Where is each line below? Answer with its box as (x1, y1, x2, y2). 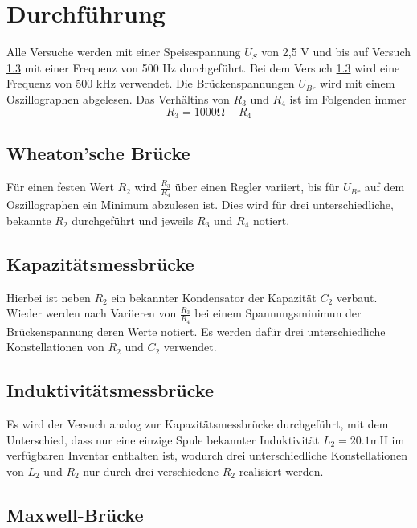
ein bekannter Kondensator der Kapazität (111, 289, 317, 305)
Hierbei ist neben (6, 289, 91, 305)
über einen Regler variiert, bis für (174, 178, 340, 195)
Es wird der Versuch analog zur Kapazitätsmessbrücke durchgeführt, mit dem (6, 415, 389, 432)
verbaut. (336, 289, 378, 305)
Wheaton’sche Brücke (6, 141, 190, 166)
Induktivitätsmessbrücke (6, 378, 214, 403)
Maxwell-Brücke (6, 501, 144, 526)
